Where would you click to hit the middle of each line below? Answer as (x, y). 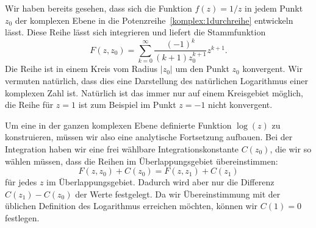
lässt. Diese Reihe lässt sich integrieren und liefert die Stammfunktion (135, 32)
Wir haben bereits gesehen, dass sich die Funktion (99, 8)
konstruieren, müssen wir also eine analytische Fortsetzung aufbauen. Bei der (149, 137)
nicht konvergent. (240, 105)
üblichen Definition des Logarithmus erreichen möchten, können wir (131, 206)
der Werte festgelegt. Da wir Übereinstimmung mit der (178, 194)
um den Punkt (202, 69)
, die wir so (291, 148)
